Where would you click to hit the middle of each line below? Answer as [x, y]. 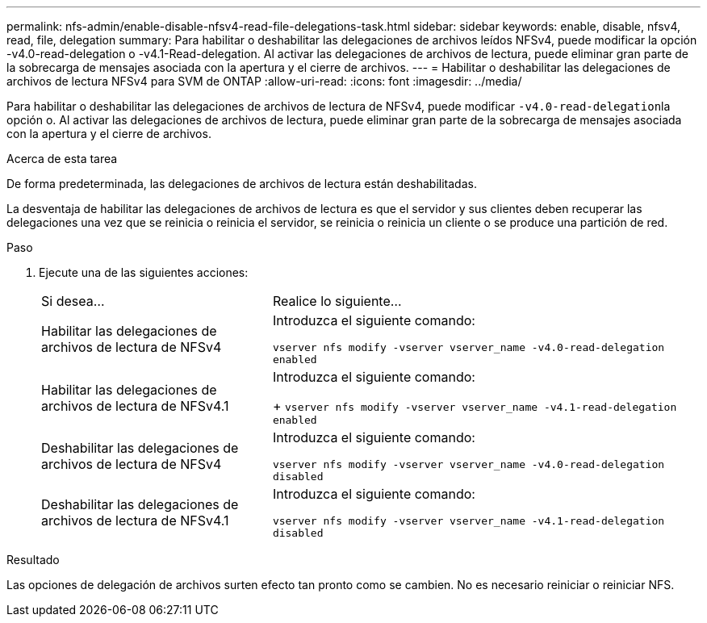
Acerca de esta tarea [62, 159]
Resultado [33, 560]
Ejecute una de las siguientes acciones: [144, 272]
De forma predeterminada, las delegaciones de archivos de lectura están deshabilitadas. [242, 184]
